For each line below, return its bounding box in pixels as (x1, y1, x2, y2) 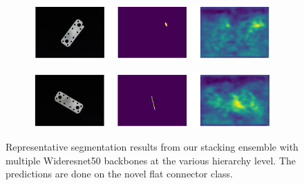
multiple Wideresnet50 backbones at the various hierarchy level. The (6, 153, 296, 167)
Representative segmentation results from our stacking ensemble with (6, 140, 298, 154)
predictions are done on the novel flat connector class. (6, 166, 233, 181)
